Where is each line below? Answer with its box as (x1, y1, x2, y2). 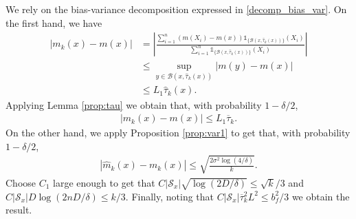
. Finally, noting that (125, 189, 214, 203)
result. (5, 202, 32, 217)
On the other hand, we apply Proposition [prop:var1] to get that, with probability (5, 125, 351, 140)
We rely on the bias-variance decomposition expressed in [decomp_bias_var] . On (5, 2, 347, 16)
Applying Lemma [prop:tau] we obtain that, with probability (5, 97, 262, 112)
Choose (5, 175, 36, 189)
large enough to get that (53, 175, 155, 189)
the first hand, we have (5, 15, 102, 30)
